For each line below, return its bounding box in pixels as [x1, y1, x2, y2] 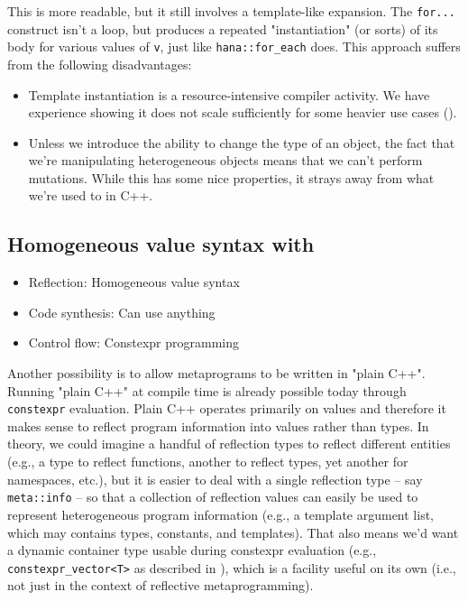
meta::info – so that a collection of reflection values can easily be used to [7, 487, 418, 506]
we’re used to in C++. [28, 186, 153, 205]
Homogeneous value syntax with [7, 230, 315, 258]
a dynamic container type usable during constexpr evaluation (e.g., [7, 541, 377, 559]
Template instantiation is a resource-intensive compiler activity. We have [28, 85, 430, 104]
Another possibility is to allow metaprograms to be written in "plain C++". [7, 364, 426, 383]
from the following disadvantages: [7, 54, 192, 73]
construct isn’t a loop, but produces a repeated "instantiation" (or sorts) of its [7, 19, 438, 38]
